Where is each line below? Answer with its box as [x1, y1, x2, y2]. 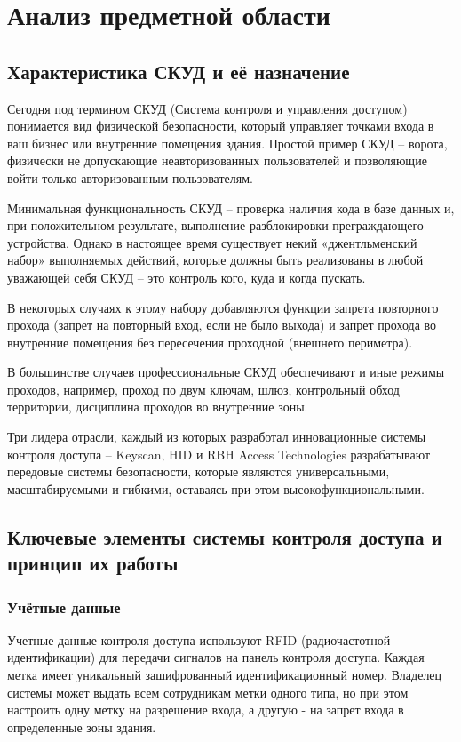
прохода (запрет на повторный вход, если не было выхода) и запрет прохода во [7, 315, 437, 334]
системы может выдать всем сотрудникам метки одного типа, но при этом [7, 682, 409, 701]
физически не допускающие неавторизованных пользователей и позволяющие [7, 151, 427, 170]
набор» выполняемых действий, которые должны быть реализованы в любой [7, 251, 424, 269]
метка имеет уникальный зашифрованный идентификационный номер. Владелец [7, 666, 442, 684]
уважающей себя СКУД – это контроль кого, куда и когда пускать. [7, 267, 366, 286]
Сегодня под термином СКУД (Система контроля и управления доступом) [7, 99, 408, 117]
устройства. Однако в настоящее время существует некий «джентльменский [7, 233, 417, 251]
